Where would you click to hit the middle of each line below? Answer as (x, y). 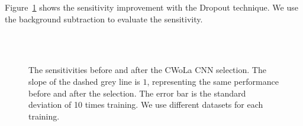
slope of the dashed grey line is (84, 81)
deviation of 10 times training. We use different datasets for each (146, 105)
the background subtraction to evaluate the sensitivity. (104, 19)
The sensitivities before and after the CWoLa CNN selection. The (147, 70)
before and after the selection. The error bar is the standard (137, 93)
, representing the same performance (213, 81)
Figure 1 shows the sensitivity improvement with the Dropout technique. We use (151, 7)
